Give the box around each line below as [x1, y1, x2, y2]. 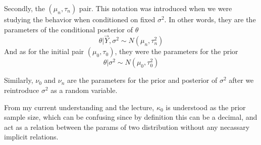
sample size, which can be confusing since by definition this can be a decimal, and [4, 112, 257, 122]
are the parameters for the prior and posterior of [67, 75, 218, 85]
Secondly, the [4, 3, 45, 13]
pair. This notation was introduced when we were [79, 3, 232, 13]
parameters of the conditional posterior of [4, 24, 133, 34]
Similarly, [4, 75, 33, 85]
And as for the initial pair [4, 46, 84, 57]
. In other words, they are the [164, 14, 256, 24]
